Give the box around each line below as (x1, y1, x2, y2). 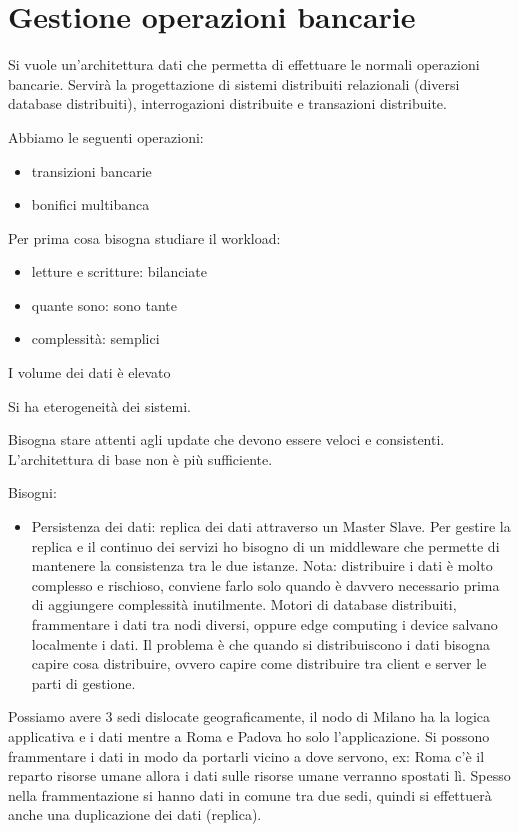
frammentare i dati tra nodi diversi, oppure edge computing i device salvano (31, 614, 498, 634)
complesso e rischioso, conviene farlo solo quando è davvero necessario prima (31, 574, 500, 595)
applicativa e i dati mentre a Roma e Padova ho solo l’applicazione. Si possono (8, 725, 490, 746)
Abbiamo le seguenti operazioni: (8, 126, 204, 147)
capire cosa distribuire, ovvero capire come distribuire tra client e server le (31, 653, 487, 674)
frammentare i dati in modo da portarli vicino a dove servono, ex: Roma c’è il (8, 745, 485, 766)
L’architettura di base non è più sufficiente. (8, 448, 273, 469)
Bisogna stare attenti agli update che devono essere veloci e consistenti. (8, 429, 445, 450)
